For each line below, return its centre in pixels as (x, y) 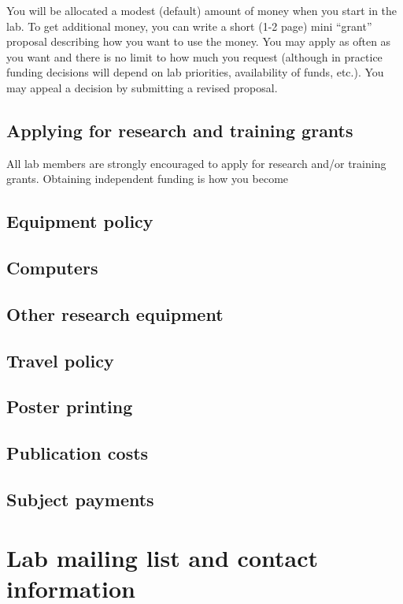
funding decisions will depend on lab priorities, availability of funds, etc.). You (195, 72)
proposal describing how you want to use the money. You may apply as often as (199, 41)
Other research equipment (115, 313)
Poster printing (70, 406)
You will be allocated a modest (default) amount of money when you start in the (202, 10)
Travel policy (60, 360)
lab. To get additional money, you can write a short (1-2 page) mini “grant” (189, 26)
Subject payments (80, 500)
